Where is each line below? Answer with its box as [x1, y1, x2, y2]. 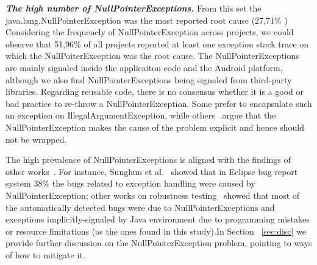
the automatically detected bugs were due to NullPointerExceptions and [5, 201, 275, 213]
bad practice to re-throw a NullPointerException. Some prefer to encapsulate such [5, 97, 312, 109]
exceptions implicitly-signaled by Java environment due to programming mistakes [5, 213, 310, 225]
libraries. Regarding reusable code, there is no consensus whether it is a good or [5, 85, 304, 98]
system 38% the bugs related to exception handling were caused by [5, 177, 255, 190]
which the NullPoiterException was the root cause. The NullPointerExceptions [5, 49, 299, 62]
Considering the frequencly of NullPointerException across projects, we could [5, 26, 294, 38]
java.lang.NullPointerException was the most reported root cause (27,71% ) [5, 13, 288, 26]
